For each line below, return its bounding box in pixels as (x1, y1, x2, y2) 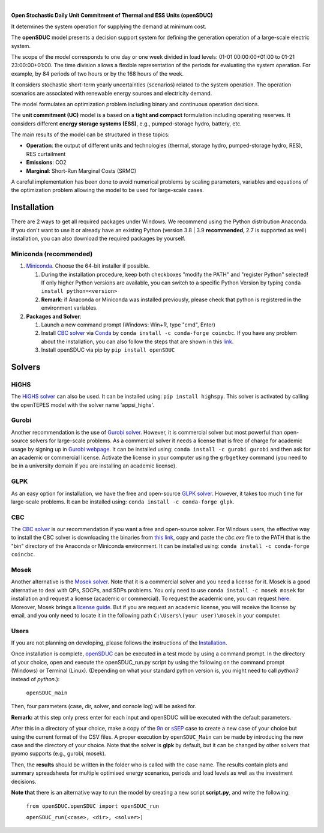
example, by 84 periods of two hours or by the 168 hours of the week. (11, 70, 184, 77)
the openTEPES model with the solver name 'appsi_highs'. (11, 401, 155, 408)
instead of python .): (11, 675, 60, 682)
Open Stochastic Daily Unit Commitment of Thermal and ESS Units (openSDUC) (11, 12, 213, 19)
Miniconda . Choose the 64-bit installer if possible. (26, 262, 150, 269)
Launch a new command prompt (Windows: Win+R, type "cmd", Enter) (41, 321, 216, 328)
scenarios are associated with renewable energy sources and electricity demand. (11, 89, 212, 97)
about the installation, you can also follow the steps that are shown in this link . (41, 338, 234, 345)
